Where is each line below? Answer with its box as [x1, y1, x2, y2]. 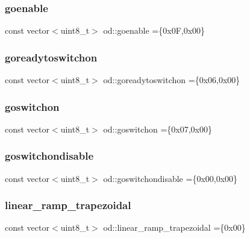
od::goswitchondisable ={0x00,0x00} [103, 172, 238, 184]
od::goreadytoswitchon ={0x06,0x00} [103, 74, 240, 86]
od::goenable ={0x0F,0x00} [103, 24, 205, 37]
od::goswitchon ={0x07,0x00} [103, 122, 212, 135]
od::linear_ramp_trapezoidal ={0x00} [103, 221, 246, 234]
